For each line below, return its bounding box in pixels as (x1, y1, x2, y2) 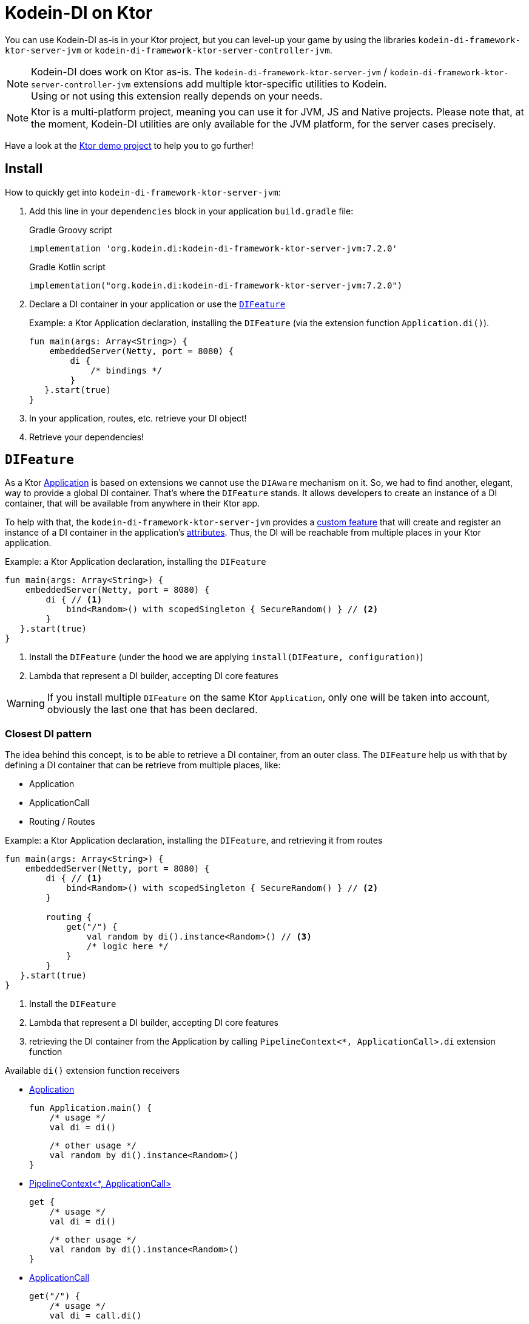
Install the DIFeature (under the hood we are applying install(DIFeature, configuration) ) (29, 652, 423, 663)
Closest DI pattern (5, 727, 92, 740)
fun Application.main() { (29, 1103, 152, 1113)
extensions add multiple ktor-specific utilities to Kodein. (133, 77, 387, 90)
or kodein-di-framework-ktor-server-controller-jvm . (84, 44, 332, 55)
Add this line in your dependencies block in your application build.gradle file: (29, 205, 354, 216)
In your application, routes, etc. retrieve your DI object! (29, 412, 247, 423)
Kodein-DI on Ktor (5, 2, 153, 23)
